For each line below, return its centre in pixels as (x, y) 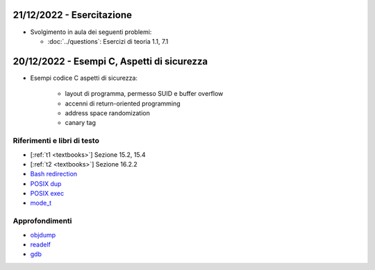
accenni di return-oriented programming (123, 103)
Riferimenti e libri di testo (56, 141)
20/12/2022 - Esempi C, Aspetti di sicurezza (110, 61)
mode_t (41, 203)
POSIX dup (46, 183)
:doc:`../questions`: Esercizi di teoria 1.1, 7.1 (108, 41)
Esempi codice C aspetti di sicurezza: (84, 78)
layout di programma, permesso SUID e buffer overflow (144, 94)
